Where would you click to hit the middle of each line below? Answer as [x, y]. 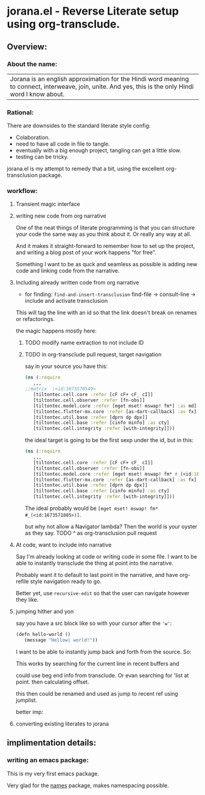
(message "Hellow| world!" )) [61, 640]
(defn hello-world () [43, 635]
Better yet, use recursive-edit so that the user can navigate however [102, 593]
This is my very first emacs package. [53, 773]
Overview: [27, 47]
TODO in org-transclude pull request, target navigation [93, 355]
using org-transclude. [64, 24]
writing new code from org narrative [61, 216]
